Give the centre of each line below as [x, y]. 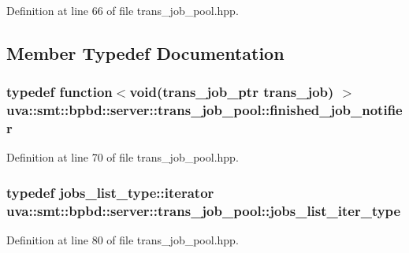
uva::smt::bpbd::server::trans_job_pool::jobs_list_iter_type [204, 210]
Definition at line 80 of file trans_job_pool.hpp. [123, 240]
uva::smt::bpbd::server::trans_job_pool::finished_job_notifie [204, 110]
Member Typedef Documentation [145, 52]
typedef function [59, 92]
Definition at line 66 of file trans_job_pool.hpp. [123, 10]
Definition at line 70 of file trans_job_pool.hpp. [123, 157]
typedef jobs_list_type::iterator [110, 192]
